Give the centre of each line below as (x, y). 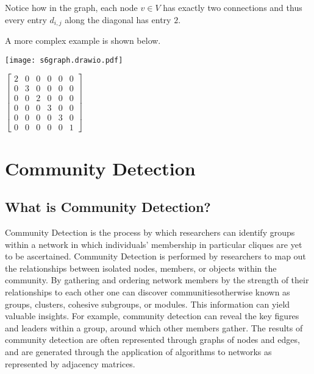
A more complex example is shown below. (83, 41)
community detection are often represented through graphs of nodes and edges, (152, 340)
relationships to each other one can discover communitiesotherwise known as (148, 292)
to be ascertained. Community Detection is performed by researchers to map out (155, 256)
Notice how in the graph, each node (71, 7)
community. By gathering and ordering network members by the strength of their (157, 280)
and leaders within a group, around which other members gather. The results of (154, 327)
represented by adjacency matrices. (70, 363)
